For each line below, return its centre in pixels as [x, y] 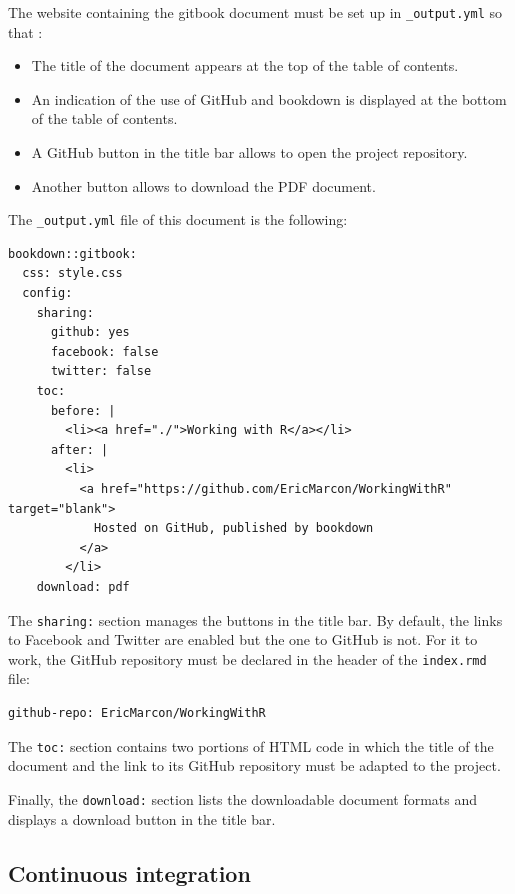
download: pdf [83, 586]
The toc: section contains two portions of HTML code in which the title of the [251, 745]
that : [25, 31]
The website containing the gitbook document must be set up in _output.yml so [255, 12]
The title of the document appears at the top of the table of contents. [245, 65]
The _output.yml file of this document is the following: [178, 219]
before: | [83, 410]
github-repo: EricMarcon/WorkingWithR [137, 713]
